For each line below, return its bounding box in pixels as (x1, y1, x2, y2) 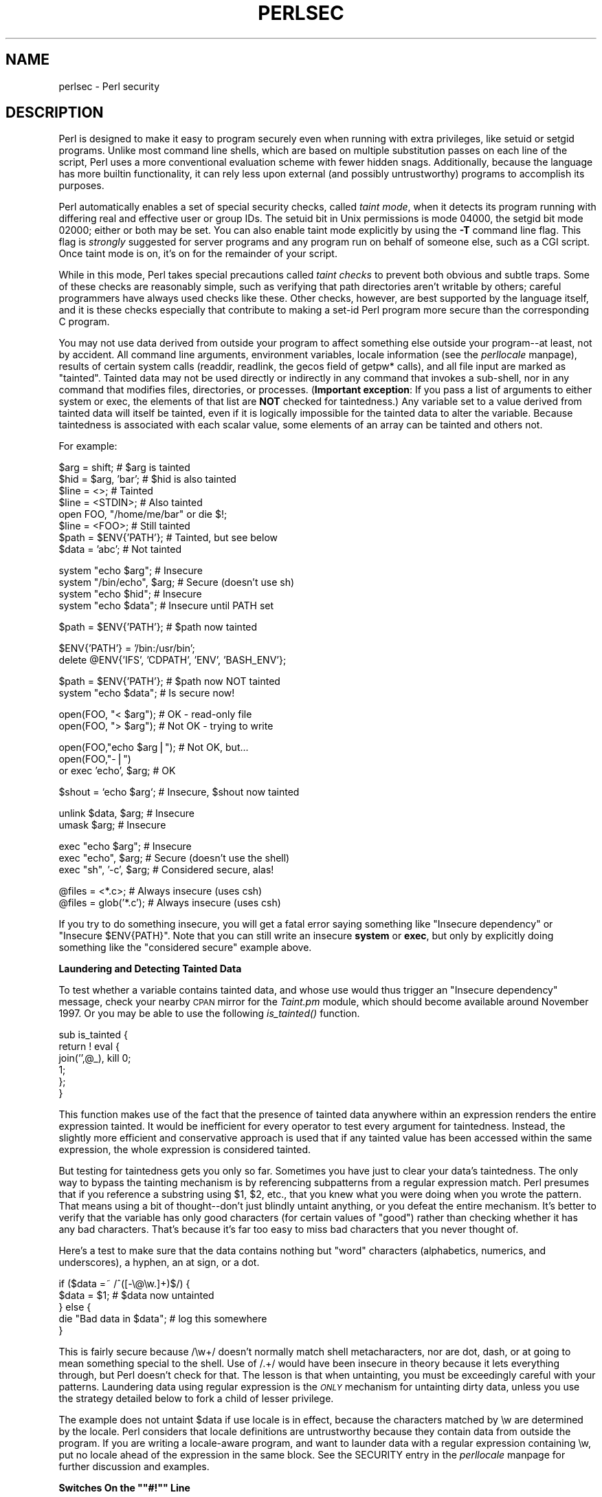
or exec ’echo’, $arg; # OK (58, 765, 176, 777)
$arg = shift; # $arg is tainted (58, 461, 190, 474)
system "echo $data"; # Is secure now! (58, 687, 235, 699)
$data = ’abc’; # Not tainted (58, 543, 182, 556)
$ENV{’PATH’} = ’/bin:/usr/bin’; (58, 642, 195, 655)
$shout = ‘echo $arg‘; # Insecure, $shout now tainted (58, 786, 300, 798)
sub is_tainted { (58, 1029, 128, 1041)
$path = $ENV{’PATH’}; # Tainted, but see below (58, 532, 278, 544)
